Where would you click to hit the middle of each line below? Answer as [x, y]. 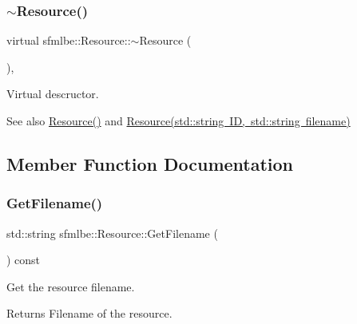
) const [24, 260]
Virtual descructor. [53, 94]
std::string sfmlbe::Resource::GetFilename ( [112, 233]
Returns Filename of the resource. [89, 313]
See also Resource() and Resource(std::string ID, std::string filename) [178, 121]
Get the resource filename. [71, 286]
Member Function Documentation [150, 163]
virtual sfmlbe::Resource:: [69, 40]
